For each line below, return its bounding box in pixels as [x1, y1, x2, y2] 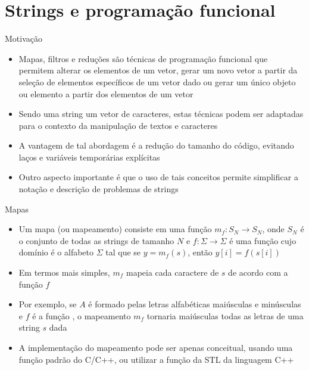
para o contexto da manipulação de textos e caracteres [18, 119, 218, 131]
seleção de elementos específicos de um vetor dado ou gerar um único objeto [18, 75, 296, 88]
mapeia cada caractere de [126, 266, 219, 279]
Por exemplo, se [18, 298, 77, 310]
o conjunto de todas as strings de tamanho [18, 234, 174, 246]
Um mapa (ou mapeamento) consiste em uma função [18, 223, 212, 235]
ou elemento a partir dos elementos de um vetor [18, 87, 193, 100]
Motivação [5, 32, 42, 45]
